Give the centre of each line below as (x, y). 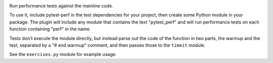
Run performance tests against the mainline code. (61, 6)
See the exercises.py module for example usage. (63, 54)
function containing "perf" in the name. (50, 29)
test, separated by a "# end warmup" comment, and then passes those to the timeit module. (107, 45)
